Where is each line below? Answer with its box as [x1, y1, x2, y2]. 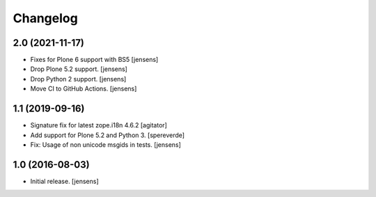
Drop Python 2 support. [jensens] [30, 74, 127, 83]
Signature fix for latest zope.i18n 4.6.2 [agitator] [30, 121, 167, 129]
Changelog [13, 10, 78, 26]
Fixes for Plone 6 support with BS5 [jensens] [30, 56, 159, 64]
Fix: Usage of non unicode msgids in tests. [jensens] [30, 140, 181, 149]
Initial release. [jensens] [30, 177, 99, 185]
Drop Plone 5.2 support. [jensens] [30, 65, 128, 73]
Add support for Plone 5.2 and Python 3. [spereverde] [30, 131, 185, 139]
